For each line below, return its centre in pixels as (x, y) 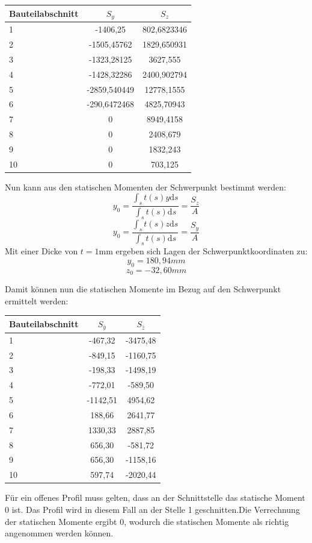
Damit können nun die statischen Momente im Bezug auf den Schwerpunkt (143, 289)
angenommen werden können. (59, 533)
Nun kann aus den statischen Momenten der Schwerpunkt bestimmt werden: (145, 187)
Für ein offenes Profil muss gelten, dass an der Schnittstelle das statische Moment (155, 497)
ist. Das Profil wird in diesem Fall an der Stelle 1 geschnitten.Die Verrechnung (156, 509)
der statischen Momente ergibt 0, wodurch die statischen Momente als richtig (147, 521)
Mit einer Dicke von (41, 251)
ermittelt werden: (37, 300)
